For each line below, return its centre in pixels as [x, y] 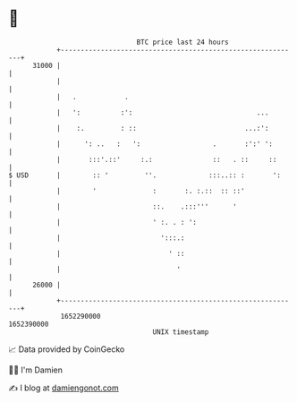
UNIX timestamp [181, 332]
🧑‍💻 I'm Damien [36, 370]
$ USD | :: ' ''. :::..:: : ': [144, 175]
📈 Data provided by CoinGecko [67, 349]
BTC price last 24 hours [182, 42]
